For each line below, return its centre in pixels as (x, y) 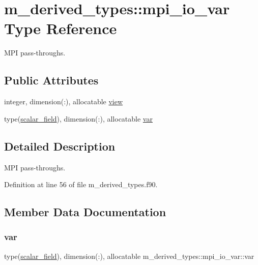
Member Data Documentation (85, 212)
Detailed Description (60, 146)
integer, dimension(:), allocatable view (64, 101)
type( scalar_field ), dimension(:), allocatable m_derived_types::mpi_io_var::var (129, 256)
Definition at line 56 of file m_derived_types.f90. (81, 184)
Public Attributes (51, 80)
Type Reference (61, 28)
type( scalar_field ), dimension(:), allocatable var (78, 118)
